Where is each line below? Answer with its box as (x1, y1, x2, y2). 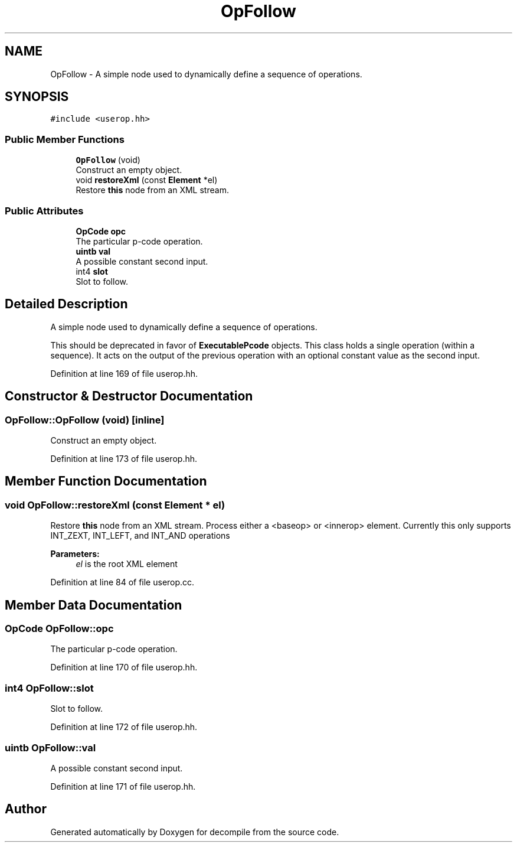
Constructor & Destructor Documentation (5, 389, 253, 404)
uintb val (76, 246, 111, 256)
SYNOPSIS (5, 89, 69, 105)
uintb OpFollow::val (5, 741, 96, 754)
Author (5, 802, 47, 817)
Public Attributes (5, 204, 84, 217)
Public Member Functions (5, 133, 125, 145)
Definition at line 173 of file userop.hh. (50, 454, 197, 464)
